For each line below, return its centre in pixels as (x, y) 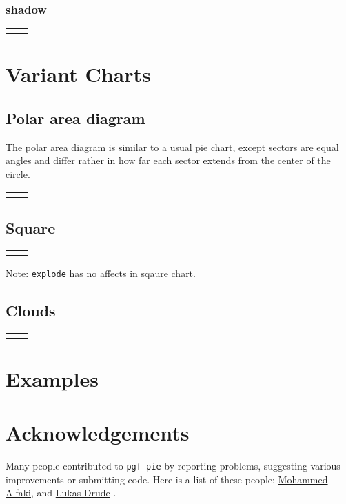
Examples (52, 378)
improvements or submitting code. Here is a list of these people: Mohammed (167, 479)
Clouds (31, 310)
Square (31, 227)
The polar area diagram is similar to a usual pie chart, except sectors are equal (172, 147)
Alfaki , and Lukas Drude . (61, 493)
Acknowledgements (98, 433)
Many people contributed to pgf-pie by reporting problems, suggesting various (173, 466)
